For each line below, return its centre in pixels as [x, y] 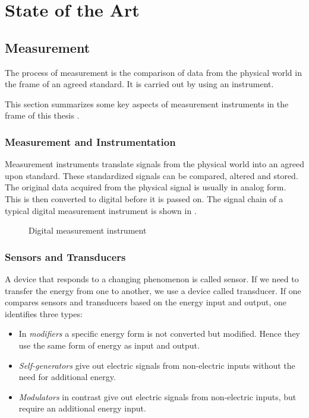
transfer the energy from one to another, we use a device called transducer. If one [153, 290]
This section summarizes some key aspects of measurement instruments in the [147, 103]
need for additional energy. [67, 377]
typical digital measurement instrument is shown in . [101, 210]
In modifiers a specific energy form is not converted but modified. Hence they [160, 334]
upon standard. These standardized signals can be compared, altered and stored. [152, 175]
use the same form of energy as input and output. [109, 345]
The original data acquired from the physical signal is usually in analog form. [146, 187]
